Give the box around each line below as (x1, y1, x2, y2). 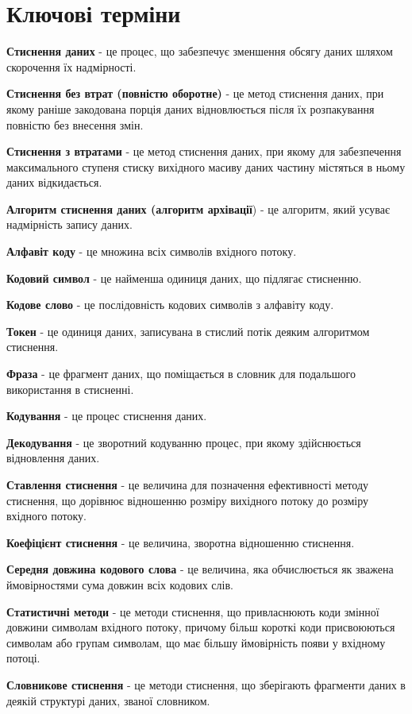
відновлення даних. (6, 450, 100, 466)
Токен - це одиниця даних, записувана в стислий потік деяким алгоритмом (6, 322, 370, 339)
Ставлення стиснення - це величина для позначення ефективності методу (6, 477, 369, 492)
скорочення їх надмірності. (6, 58, 137, 75)
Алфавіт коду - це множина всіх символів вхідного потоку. (6, 243, 297, 260)
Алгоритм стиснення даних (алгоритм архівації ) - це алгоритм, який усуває (6, 200, 390, 217)
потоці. (6, 650, 40, 666)
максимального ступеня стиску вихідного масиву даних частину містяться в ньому (6, 158, 406, 175)
